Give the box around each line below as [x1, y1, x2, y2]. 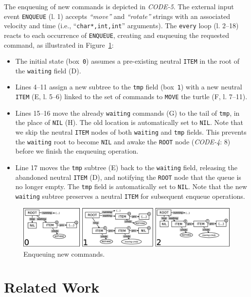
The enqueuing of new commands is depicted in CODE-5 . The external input [4, 1, 234, 11]
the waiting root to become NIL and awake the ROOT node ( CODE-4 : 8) [15, 136, 231, 146]
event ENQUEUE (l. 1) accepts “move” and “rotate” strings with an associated [4, 11, 231, 21]
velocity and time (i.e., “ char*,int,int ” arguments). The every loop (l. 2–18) [4, 20, 239, 31]
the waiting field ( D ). [15, 65, 81, 75]
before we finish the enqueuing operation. [15, 146, 139, 156]
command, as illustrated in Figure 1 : [4, 39, 114, 50]
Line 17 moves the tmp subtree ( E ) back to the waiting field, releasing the [15, 162, 237, 172]
